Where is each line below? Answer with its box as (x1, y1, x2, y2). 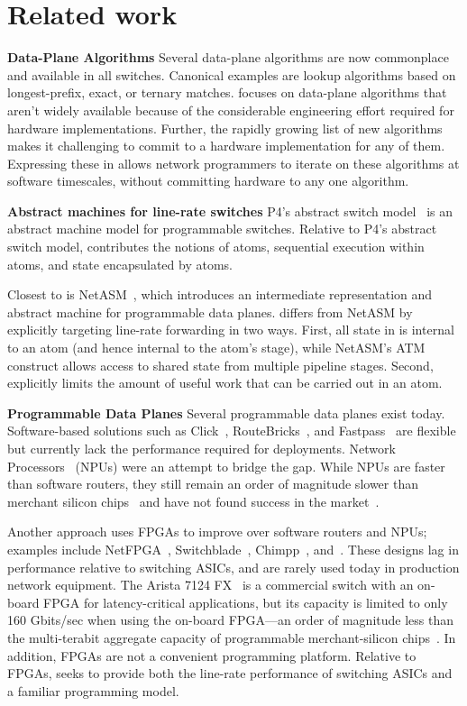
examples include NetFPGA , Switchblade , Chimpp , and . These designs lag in (7, 539, 459, 558)
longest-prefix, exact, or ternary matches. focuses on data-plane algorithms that (7, 83, 447, 102)
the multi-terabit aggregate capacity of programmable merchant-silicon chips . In (7, 628, 456, 646)
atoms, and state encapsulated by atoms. (7, 254, 233, 273)
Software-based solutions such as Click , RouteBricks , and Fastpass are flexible (7, 421, 456, 440)
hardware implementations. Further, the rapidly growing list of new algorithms (7, 118, 443, 137)
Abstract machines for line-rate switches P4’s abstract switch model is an (7, 201, 453, 220)
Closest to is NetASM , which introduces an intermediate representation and (7, 285, 433, 304)
